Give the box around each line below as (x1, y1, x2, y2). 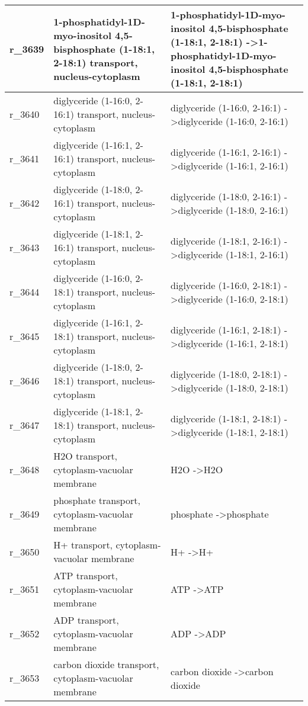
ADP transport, (53, 613, 119, 627)
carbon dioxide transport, (53, 657, 159, 671)
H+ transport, (53, 538, 113, 551)
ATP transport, (53, 569, 118, 582)
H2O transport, (53, 449, 118, 463)
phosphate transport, (53, 493, 140, 507)
